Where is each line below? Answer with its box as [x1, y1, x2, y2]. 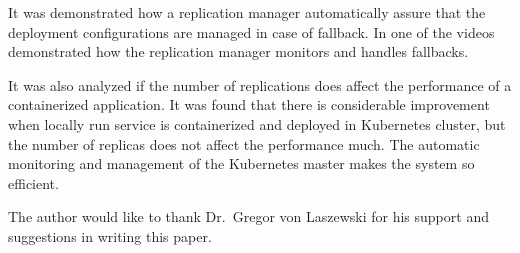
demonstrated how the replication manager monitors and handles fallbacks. [8, 41, 469, 62]
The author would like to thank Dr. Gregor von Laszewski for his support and [8, 206, 489, 227]
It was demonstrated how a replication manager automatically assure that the [8, 2, 486, 22]
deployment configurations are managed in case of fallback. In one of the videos [8, 21, 495, 42]
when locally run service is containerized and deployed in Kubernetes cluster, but [8, 113, 506, 134]
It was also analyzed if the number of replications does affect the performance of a [8, 74, 512, 95]
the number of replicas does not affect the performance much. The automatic [8, 133, 480, 154]
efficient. [8, 172, 59, 193]
